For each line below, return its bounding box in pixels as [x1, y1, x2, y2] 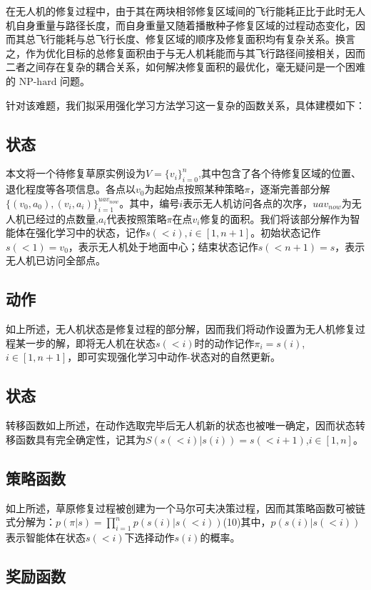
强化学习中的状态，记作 [35, 225, 146, 240]
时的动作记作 [194, 335, 255, 350]
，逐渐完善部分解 [250, 181, 330, 196]
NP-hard [19, 76, 57, 87]
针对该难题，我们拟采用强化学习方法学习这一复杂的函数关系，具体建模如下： [6, 97, 365, 112]
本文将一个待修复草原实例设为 [6, 166, 146, 181]
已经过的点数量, [25, 211, 98, 226]
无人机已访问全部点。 [6, 253, 106, 268]
